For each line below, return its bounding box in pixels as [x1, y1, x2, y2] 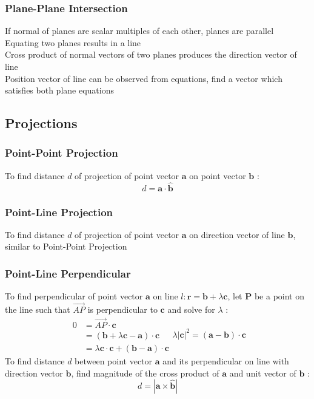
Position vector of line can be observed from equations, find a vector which [5, 72, 282, 84]
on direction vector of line [189, 228, 285, 240]
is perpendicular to [87, 303, 158, 316]
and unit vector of [229, 366, 296, 379]
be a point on [254, 290, 304, 302]
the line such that [5, 303, 70, 316]
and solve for [167, 303, 215, 316]
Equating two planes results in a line [5, 36, 141, 49]
